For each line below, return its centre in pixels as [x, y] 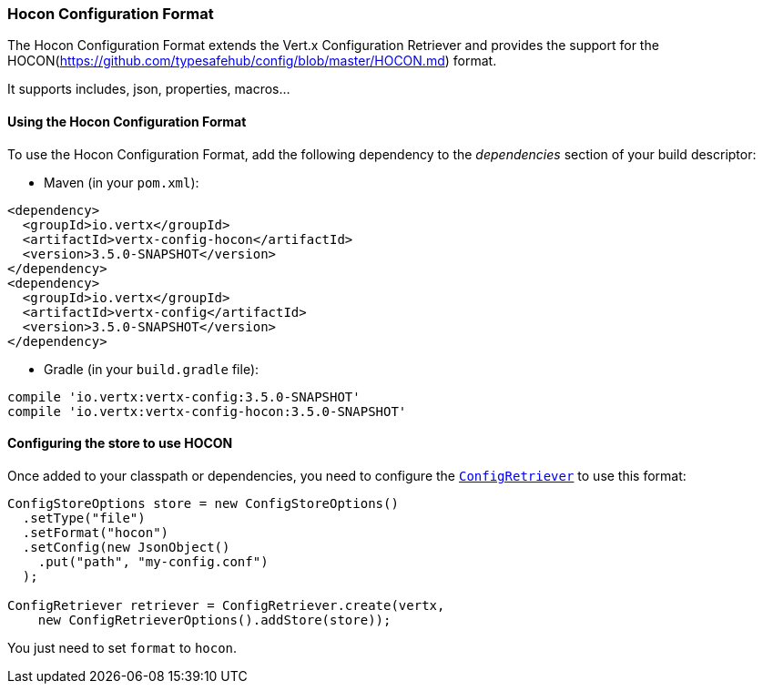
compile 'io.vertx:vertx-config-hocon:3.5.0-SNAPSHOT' [207, 411]
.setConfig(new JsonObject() [126, 547]
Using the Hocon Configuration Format [127, 121]
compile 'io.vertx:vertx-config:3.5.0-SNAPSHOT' [184, 396]
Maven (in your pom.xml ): [122, 182]
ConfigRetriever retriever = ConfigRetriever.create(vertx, [226, 605]
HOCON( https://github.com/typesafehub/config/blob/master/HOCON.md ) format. [252, 61]
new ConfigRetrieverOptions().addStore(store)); [214, 620]
